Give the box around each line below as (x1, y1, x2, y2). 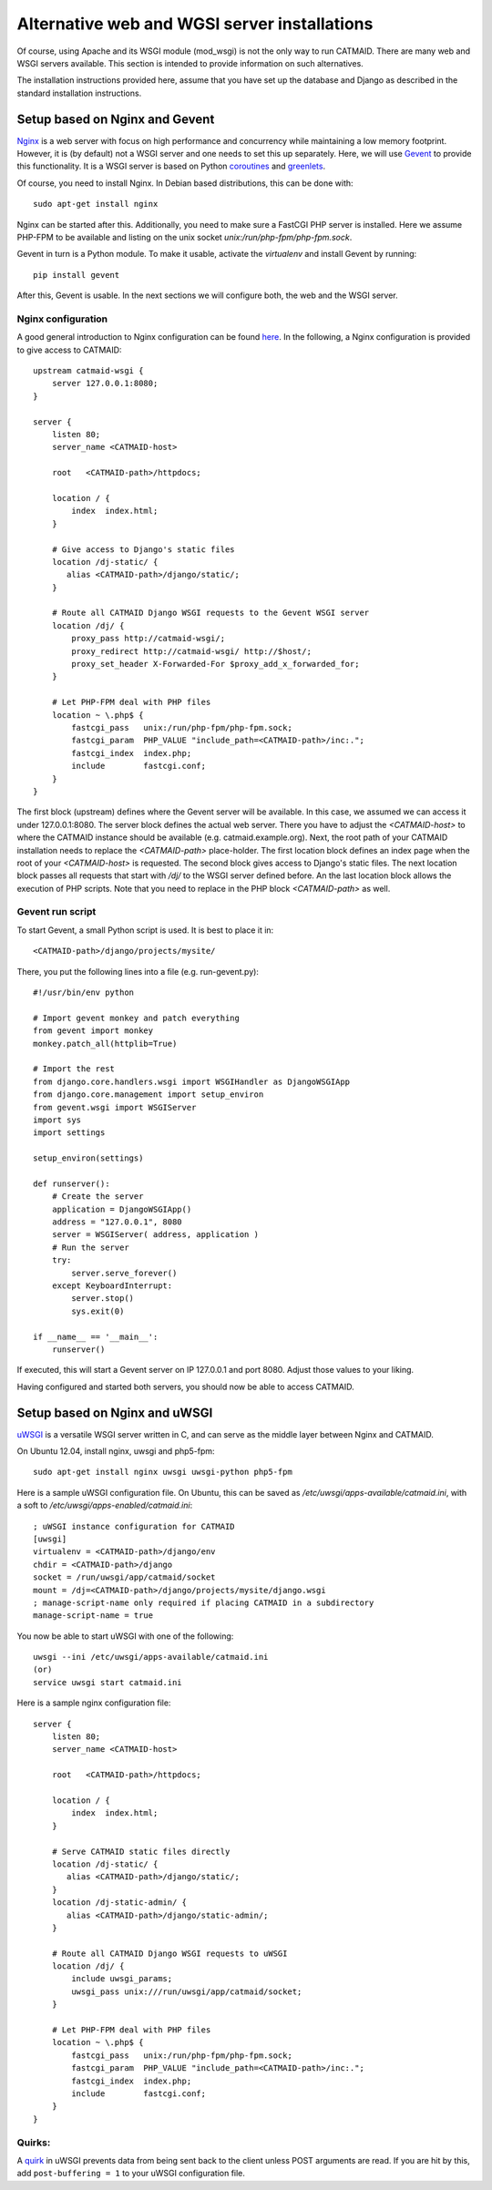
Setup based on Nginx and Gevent (16, 111, 215, 127)
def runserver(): (33, 1178, 110, 1189)
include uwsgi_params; (71, 1973, 173, 1984)
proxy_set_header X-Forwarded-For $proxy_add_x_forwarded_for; (71, 659, 360, 670)
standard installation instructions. (16, 87, 142, 98)
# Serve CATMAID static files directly (51, 1846, 231, 1857)
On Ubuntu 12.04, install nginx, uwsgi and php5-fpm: (16, 1446, 215, 1457)
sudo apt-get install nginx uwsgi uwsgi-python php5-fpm (33, 1467, 293, 1478)
